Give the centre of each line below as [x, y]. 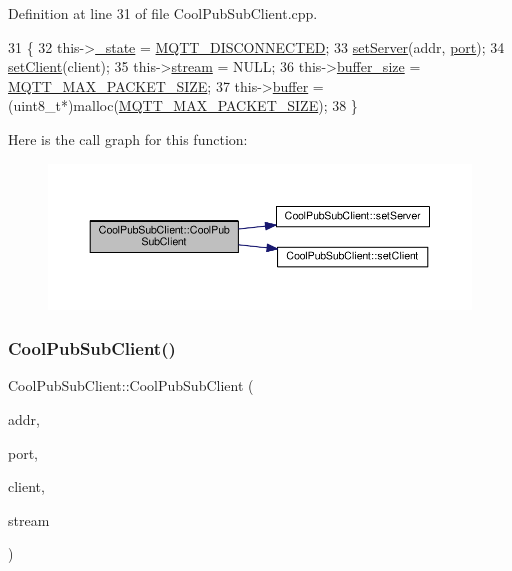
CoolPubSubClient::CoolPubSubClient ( [131, 385]
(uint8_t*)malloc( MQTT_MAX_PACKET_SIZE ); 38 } [183, 105]
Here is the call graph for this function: [128, 138]
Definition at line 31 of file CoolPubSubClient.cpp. [163, 13]
